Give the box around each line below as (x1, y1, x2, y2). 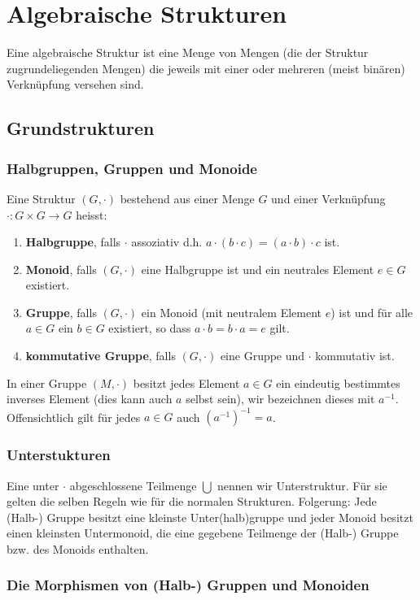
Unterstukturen (7, 445, 111, 465)
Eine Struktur (7, 189, 76, 207)
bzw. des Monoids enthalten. (7, 540, 149, 557)
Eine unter (7, 476, 59, 493)
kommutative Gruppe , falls (25, 347, 176, 364)
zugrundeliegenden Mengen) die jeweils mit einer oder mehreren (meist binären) (7, 59, 405, 76)
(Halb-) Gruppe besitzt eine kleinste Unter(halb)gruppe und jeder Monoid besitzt (7, 508, 413, 525)
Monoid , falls (25, 260, 97, 277)
